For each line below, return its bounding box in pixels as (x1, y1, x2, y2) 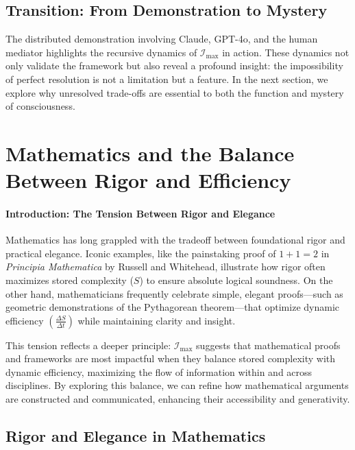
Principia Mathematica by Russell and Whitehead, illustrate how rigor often (5, 259, 326, 274)
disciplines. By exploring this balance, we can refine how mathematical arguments (5, 378, 349, 392)
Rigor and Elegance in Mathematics (5, 425, 266, 447)
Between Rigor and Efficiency (5, 166, 291, 194)
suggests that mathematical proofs (196, 337, 341, 352)
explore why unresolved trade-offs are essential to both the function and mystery (5, 85, 344, 99)
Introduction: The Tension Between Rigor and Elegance (5, 206, 276, 220)
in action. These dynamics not (222, 45, 350, 59)
